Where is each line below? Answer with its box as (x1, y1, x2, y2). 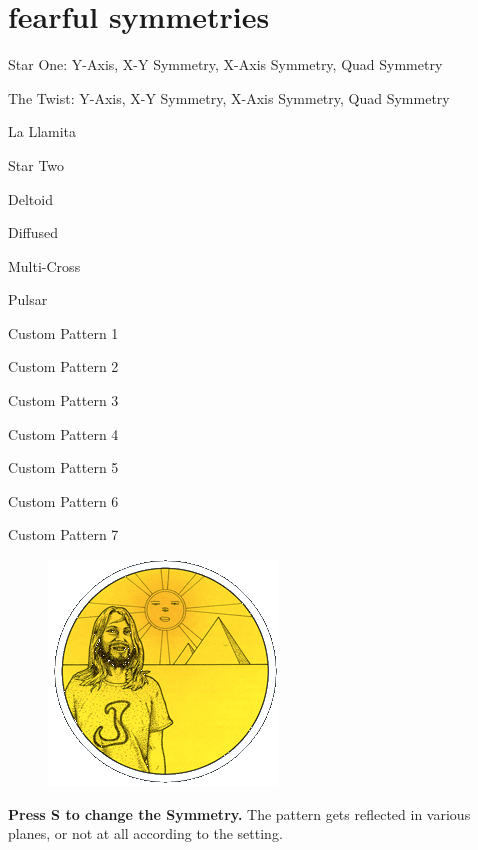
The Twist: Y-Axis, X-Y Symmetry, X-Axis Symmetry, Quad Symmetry (8, 87, 450, 108)
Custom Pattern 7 (8, 524, 119, 545)
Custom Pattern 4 (8, 423, 119, 444)
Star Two (8, 154, 65, 175)
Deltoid (8, 188, 53, 209)
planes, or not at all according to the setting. (8, 823, 283, 844)
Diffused (8, 222, 59, 243)
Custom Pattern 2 (8, 356, 119, 377)
